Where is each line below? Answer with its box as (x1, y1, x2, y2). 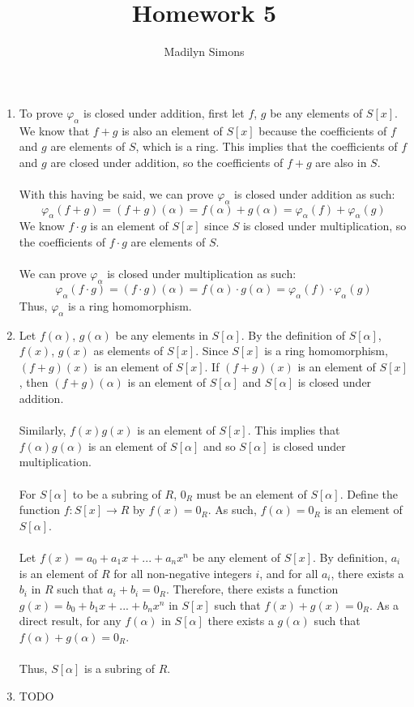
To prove (19, 104, 63, 121)
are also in (315, 153, 367, 170)
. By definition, (313, 548, 388, 565)
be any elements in (115, 326, 208, 343)
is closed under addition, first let (83, 104, 245, 121)
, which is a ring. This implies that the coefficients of (135, 138, 398, 155)
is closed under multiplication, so (242, 217, 407, 234)
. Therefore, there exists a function (165, 581, 339, 598)
